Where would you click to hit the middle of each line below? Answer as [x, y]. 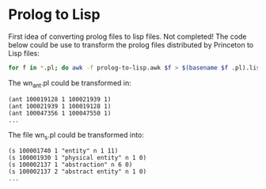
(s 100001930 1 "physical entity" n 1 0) [78, 158]
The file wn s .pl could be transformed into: [76, 136]
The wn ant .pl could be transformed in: [70, 83]
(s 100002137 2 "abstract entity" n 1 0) [78, 172]
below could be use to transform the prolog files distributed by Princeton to [131, 44]
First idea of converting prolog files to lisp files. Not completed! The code [127, 36]
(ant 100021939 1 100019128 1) [60, 106]
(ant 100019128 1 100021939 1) [60, 99]
